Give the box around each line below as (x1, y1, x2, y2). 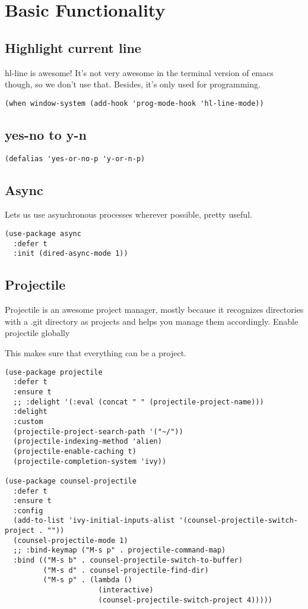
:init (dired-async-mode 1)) (13, 249, 128, 258)
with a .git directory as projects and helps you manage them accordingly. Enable (5, 315, 299, 327)
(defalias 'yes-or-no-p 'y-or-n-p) (5, 154, 145, 163)
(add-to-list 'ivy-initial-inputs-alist (13, 516, 175, 525)
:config (13, 506, 43, 515)
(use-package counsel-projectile (5, 476, 136, 485)
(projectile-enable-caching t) (13, 447, 136, 456)
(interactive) (98, 586, 154, 595)
